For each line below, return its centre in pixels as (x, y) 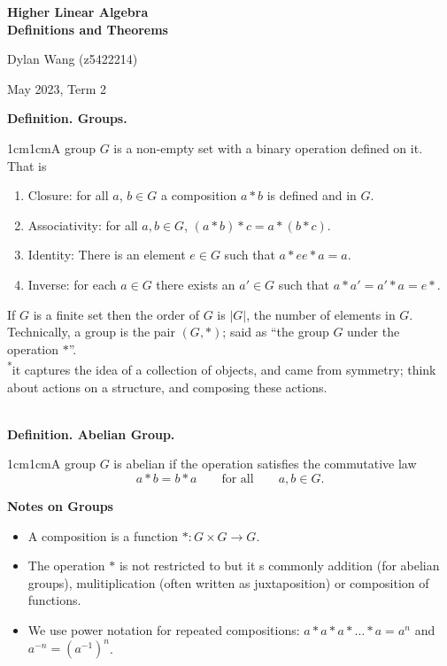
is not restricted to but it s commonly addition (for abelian (279, 565)
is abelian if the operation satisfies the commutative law (265, 464)
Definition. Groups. (67, 118)
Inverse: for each (72, 284)
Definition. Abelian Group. (91, 434)
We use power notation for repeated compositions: (164, 629)
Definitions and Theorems (88, 29)
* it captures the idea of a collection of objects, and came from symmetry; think (222, 368)
